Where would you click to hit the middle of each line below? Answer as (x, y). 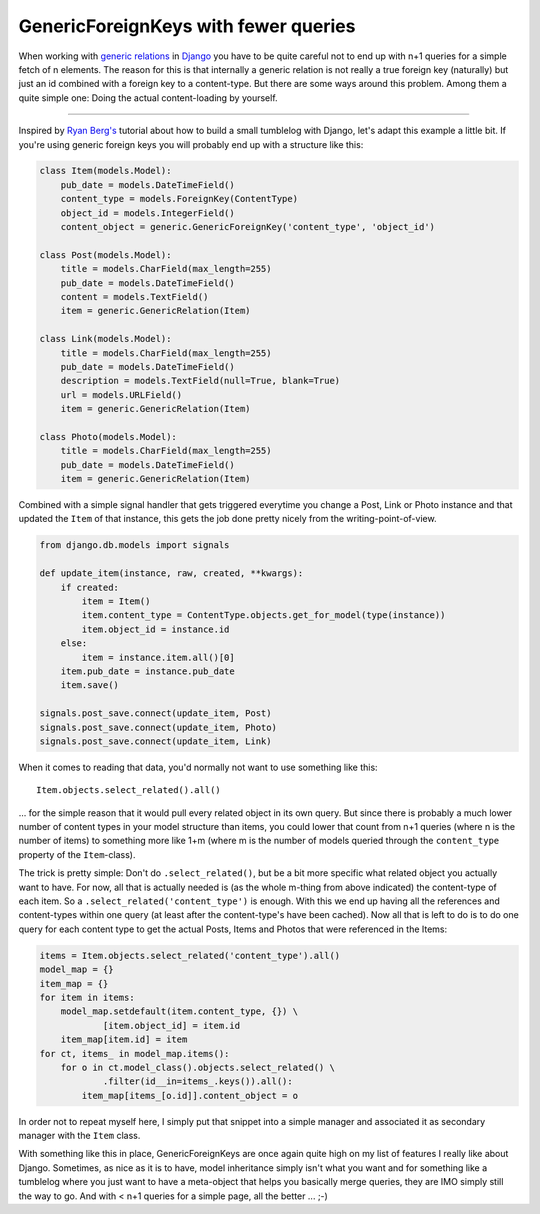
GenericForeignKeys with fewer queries (187, 26)
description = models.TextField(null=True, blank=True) (200, 381)
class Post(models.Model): (105, 254)
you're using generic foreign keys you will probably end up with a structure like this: (191, 144)
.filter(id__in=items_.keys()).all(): (198, 1081)
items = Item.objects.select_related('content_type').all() (190, 955)
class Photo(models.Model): (108, 436)
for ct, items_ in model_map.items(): (134, 1053)
